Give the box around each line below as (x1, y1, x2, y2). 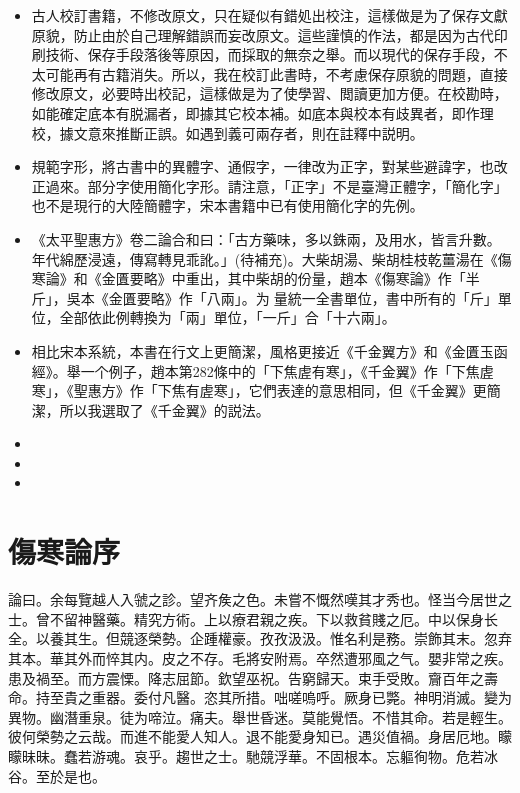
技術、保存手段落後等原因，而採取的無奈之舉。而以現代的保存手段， (45, 44, 494, 65)
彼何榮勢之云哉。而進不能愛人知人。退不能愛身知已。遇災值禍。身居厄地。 (8, 726, 498, 747)
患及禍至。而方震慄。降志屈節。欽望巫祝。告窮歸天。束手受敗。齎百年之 (8, 667, 484, 688)
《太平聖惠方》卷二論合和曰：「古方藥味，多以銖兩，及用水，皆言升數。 (31, 228, 501, 249)
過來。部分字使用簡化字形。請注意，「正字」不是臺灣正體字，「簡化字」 (45, 175, 508, 196)
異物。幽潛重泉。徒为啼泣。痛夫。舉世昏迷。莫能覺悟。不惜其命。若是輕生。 (8, 706, 512, 727)
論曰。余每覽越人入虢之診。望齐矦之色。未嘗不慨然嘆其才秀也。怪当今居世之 (8, 589, 512, 610)
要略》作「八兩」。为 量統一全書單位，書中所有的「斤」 (136, 287, 498, 308)
